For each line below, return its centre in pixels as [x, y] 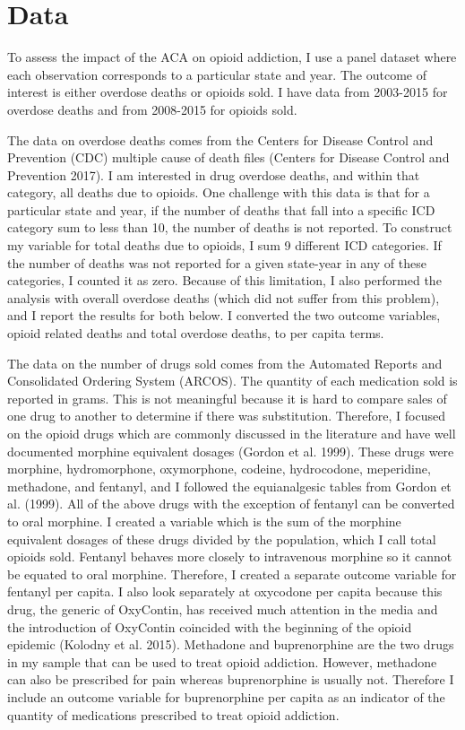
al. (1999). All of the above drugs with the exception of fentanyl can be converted [231, 504]
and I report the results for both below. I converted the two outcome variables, [224, 315]
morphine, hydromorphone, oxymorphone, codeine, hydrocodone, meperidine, [219, 469]
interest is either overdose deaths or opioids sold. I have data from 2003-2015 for [228, 92]
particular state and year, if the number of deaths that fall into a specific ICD [221, 209]
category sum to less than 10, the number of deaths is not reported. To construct [230, 227]
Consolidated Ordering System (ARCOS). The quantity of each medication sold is [232, 381]
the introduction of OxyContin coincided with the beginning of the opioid [210, 626]
